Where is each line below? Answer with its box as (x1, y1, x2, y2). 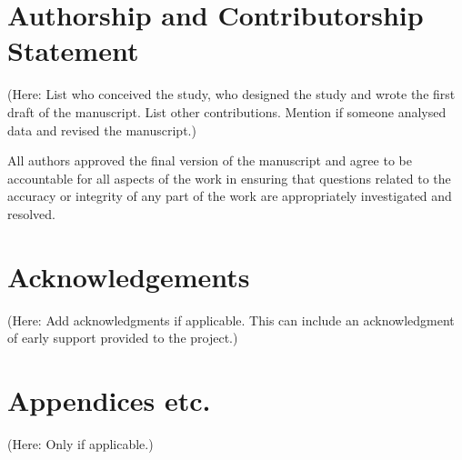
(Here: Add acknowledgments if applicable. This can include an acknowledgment (7, 310, 455, 329)
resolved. (7, 204, 56, 223)
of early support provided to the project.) (7, 328, 238, 347)
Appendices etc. (7, 381, 211, 418)
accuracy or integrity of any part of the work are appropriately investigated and (7, 186, 452, 205)
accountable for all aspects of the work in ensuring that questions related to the (7, 168, 451, 187)
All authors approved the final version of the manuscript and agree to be (7, 151, 412, 170)
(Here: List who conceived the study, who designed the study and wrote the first (7, 85, 456, 104)
